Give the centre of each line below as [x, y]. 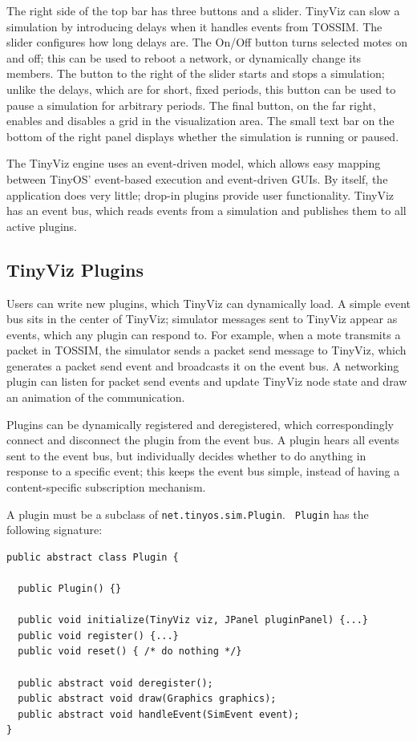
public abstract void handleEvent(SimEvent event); [159, 714]
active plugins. [42, 226]
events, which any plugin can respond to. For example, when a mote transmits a [204, 334]
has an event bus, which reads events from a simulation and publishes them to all [206, 211]
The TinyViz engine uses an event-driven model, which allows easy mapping [194, 163]
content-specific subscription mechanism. [106, 487]
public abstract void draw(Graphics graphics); [147, 699]
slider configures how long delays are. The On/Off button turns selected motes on [207, 42]
